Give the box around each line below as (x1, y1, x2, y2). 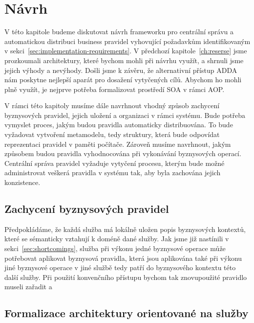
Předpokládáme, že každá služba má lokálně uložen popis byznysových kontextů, (4, 224, 246, 234)
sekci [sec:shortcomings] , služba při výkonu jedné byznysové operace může (4, 243, 226, 254)
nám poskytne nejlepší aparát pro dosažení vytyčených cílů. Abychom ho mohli (4, 74, 242, 85)
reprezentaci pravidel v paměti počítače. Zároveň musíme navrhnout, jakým (4, 138, 231, 149)
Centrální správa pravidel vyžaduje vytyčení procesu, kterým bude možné (4, 158, 225, 168)
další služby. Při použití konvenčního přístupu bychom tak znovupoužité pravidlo (4, 272, 247, 282)
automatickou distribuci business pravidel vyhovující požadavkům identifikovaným (4, 36, 251, 46)
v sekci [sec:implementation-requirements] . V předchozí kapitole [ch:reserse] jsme (4, 46, 247, 56)
